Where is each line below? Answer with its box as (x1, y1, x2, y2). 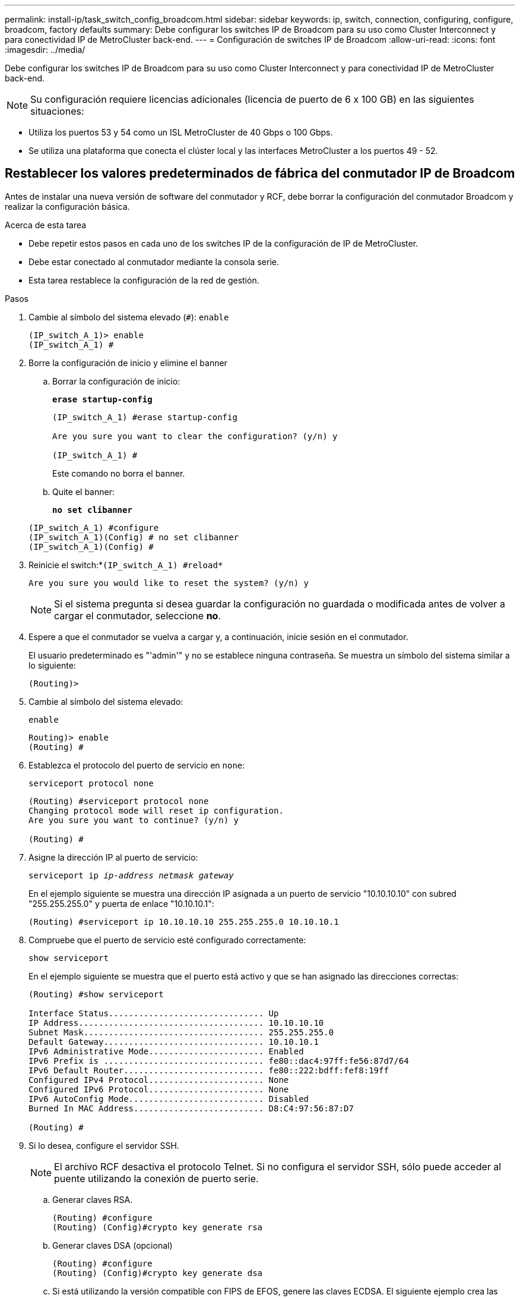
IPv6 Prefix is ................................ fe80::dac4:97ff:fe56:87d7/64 (28, 1056, 409, 1066)
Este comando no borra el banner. (52, 468, 185, 478)
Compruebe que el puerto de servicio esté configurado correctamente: (28, 934, 306, 945)
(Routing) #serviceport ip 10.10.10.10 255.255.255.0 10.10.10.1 (28, 916, 339, 927)
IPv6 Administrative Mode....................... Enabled (28, 1046, 304, 1056)
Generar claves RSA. (52, 1194, 133, 1205)
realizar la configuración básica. (5, 201, 130, 212)
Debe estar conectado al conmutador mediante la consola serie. (28, 256, 279, 267)
